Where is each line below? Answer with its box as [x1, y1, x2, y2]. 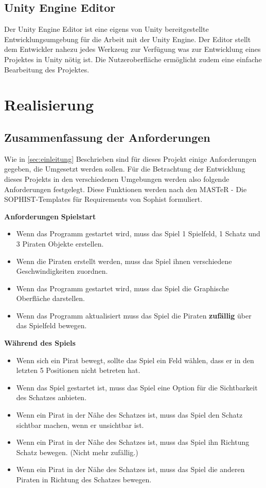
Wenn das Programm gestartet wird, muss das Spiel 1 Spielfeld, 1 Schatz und [16, 228, 260, 239]
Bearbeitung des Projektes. [4, 64, 90, 74]
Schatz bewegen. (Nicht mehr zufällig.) [16, 446, 138, 457]
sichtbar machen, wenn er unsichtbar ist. [16, 419, 144, 430]
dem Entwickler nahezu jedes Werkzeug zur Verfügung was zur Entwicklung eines [4, 44, 261, 54]
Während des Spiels [4, 337, 76, 348]
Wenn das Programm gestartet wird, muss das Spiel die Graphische [16, 283, 229, 293]
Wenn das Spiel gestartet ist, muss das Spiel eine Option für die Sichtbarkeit [16, 382, 258, 392]
